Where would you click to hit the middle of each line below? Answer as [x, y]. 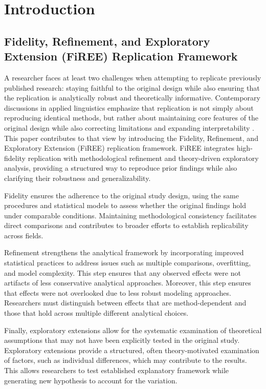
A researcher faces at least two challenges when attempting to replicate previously [133, 77]
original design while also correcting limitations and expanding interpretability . [129, 127]
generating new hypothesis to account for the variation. [91, 380]
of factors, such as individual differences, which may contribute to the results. [126, 360]
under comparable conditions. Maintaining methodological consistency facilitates [130, 215]
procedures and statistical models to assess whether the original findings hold [125, 205]
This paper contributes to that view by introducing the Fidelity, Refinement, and [131, 138]
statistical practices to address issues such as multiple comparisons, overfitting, [128, 263]
